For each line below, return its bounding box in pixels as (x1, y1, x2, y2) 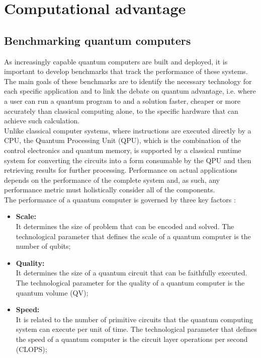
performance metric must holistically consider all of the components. (4, 184, 215, 195)
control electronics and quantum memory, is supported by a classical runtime (4, 145, 241, 155)
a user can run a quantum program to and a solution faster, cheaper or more (4, 95, 240, 106)
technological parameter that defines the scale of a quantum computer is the (16, 231, 251, 241)
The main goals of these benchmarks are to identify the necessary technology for (4, 76, 252, 86)
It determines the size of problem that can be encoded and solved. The (16, 221, 234, 232)
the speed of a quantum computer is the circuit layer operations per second (16, 334, 248, 344)
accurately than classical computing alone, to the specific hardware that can (4, 105, 238, 116)
